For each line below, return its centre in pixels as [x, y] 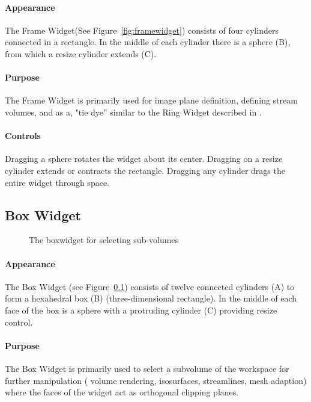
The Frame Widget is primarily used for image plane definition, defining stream [151, 100]
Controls [23, 136]
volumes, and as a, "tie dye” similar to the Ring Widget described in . [133, 112]
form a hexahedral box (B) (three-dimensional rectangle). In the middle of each [151, 298]
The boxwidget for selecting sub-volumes [104, 240]
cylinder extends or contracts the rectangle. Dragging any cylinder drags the [145, 170]
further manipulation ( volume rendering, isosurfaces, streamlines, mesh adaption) [156, 380]
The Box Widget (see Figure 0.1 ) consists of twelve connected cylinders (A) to [150, 286]
